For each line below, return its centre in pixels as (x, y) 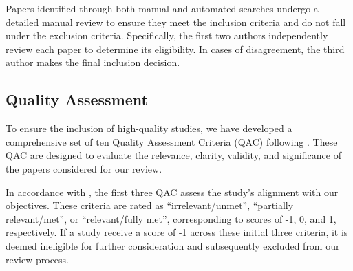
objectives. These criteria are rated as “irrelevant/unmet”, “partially (150, 205)
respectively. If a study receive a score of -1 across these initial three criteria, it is (177, 232)
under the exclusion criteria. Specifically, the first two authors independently (167, 35)
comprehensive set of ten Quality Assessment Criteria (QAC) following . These (172, 141)
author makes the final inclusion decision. (93, 62)
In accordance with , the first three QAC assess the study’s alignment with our (172, 192)
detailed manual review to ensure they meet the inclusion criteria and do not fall (176, 22)
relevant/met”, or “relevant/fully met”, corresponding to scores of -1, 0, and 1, (171, 218)
